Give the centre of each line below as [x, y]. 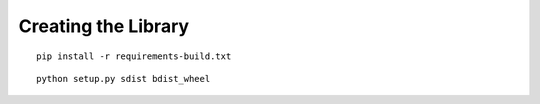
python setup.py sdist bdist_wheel [123, 78]
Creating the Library [104, 26]
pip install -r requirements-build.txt [134, 56]
